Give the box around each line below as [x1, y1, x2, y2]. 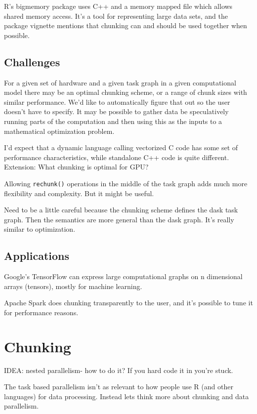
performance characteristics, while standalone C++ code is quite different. [4, 152, 229, 162]
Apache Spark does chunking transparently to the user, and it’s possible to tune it [4, 297, 253, 308]
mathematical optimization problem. [4, 125, 115, 136]
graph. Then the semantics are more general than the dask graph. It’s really [4, 214, 234, 224]
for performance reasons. [4, 307, 79, 317]
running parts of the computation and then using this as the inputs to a [4, 116, 222, 126]
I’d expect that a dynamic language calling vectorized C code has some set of [4, 142, 238, 153]
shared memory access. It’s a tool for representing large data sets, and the [4, 10, 228, 21]
